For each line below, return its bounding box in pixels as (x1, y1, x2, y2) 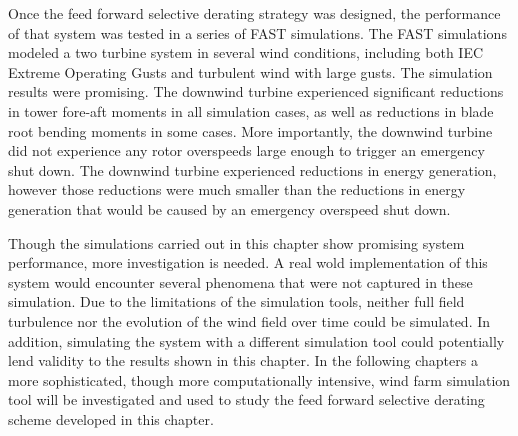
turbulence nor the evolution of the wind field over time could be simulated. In (8, 310, 491, 331)
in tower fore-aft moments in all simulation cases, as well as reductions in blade (8, 100, 494, 121)
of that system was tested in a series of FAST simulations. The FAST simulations (8, 22, 507, 43)
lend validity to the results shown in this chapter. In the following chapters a (8, 350, 478, 371)
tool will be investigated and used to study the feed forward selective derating (8, 389, 485, 410)
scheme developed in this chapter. (8, 408, 214, 429)
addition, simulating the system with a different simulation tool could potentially (8, 330, 505, 351)
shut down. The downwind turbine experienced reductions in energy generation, (8, 159, 497, 180)
